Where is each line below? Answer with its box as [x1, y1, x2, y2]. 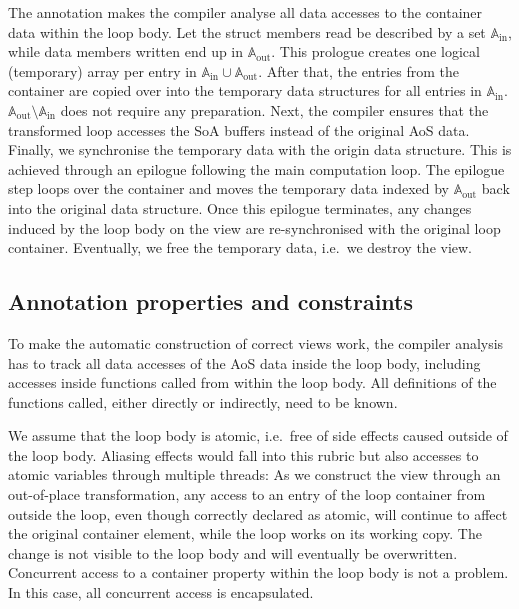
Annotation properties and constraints [8, 286, 414, 317]
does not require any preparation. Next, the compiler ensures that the [60, 99, 489, 120]
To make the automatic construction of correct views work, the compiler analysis [8, 332, 504, 353]
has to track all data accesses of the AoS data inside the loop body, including [8, 352, 481, 373]
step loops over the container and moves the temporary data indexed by [8, 178, 449, 199]
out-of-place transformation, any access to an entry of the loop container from [8, 484, 486, 505]
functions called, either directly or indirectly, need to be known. [8, 391, 398, 412]
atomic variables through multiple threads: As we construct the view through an [8, 464, 501, 485]
